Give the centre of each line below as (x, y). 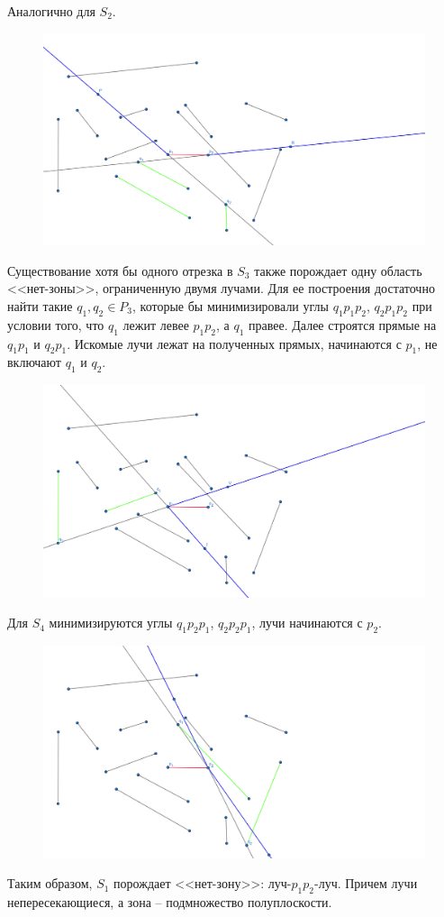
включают (34, 362)
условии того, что (56, 324)
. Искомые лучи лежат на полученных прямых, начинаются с (234, 343)
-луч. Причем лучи (366, 883)
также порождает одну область (338, 270)
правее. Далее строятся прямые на (343, 324)
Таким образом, (50, 883)
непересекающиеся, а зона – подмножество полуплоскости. (170, 902)
